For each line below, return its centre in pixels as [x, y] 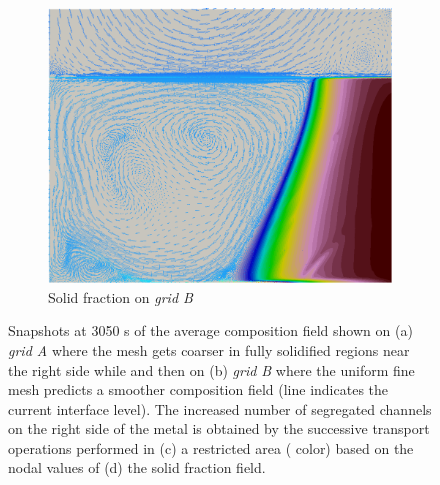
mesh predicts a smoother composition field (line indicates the [198, 389]
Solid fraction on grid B [120, 296]
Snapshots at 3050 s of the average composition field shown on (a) [210, 330]
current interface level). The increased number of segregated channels [220, 408]
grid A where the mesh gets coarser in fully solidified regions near [209, 349]
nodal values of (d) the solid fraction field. [137, 467]
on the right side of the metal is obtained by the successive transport [219, 428]
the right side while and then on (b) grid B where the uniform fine [211, 369]
